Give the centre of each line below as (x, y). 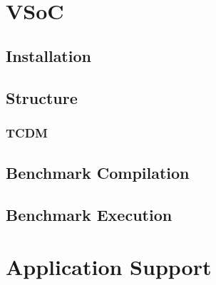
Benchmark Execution (89, 214)
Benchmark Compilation (98, 172)
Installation (48, 56)
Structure (42, 98)
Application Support (109, 267)
